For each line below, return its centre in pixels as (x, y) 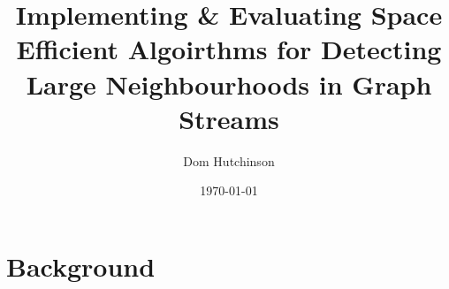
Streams (229, 118)
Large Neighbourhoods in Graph (229, 84)
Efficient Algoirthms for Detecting (229, 49)
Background (81, 266)
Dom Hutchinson (229, 160)
